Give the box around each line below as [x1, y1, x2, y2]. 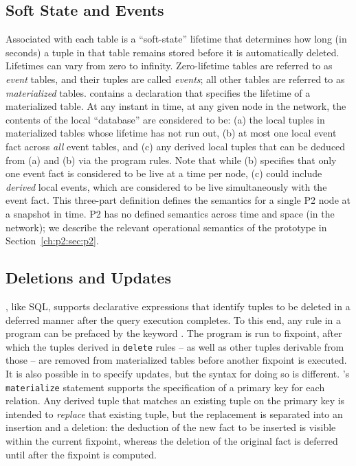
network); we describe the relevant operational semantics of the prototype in [5, 220, 327, 234]
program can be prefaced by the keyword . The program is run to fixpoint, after [5, 326, 342, 340]
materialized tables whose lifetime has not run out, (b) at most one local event [5, 126, 337, 140]
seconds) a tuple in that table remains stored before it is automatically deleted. [5, 45, 340, 59]
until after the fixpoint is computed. [5, 447, 157, 461]
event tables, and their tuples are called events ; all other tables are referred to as [5, 71, 345, 86]
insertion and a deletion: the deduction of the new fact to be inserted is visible [5, 420, 336, 434]
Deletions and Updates [5, 267, 171, 288]
